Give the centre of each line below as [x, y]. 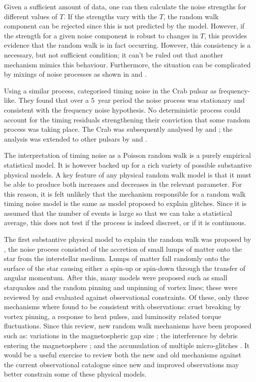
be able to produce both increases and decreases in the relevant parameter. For [123, 184]
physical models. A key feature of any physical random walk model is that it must [128, 174]
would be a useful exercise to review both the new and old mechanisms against [123, 355]
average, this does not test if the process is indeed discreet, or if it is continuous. [125, 222]
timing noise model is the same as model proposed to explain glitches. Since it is [125, 203]
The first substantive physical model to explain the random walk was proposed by [128, 239]
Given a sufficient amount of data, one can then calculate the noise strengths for [125, 6]
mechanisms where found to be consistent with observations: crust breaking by [123, 307]
